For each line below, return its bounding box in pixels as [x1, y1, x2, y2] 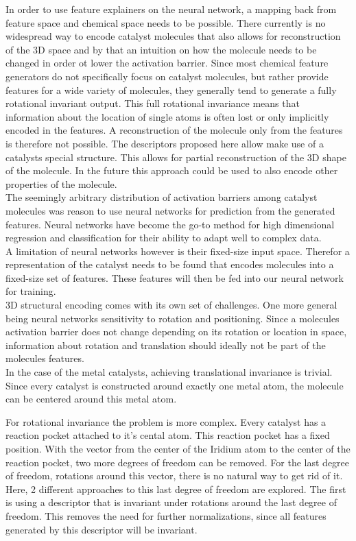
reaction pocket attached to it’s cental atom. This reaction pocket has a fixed [5, 428, 330, 442]
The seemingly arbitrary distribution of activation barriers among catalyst [5, 190, 318, 204]
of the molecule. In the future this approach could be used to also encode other [5, 163, 338, 178]
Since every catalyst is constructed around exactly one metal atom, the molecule [5, 378, 344, 392]
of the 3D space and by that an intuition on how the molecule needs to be [5, 42, 317, 56]
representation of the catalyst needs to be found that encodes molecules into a [5, 257, 334, 272]
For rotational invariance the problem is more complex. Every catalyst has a [5, 414, 327, 429]
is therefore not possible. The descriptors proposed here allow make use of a [5, 136, 324, 150]
